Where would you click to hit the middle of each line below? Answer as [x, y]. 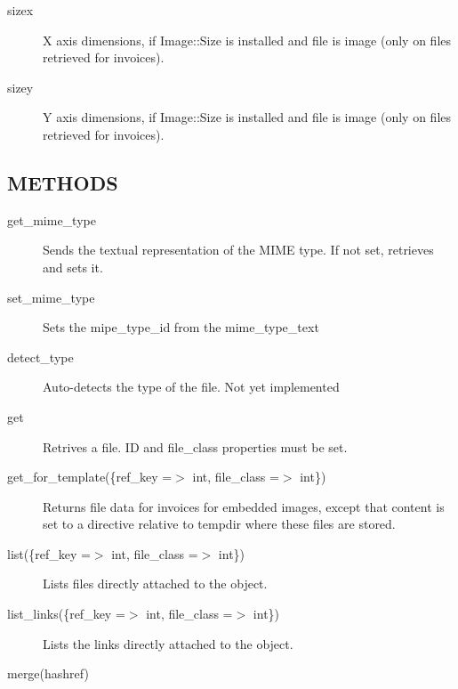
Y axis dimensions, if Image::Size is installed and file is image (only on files [247, 117]
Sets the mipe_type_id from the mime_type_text [181, 327]
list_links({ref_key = [66, 614]
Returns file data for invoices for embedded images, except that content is [244, 506]
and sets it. [73, 267]
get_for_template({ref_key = [90, 477]
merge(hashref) [48, 673]
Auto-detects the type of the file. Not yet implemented [191, 387]
